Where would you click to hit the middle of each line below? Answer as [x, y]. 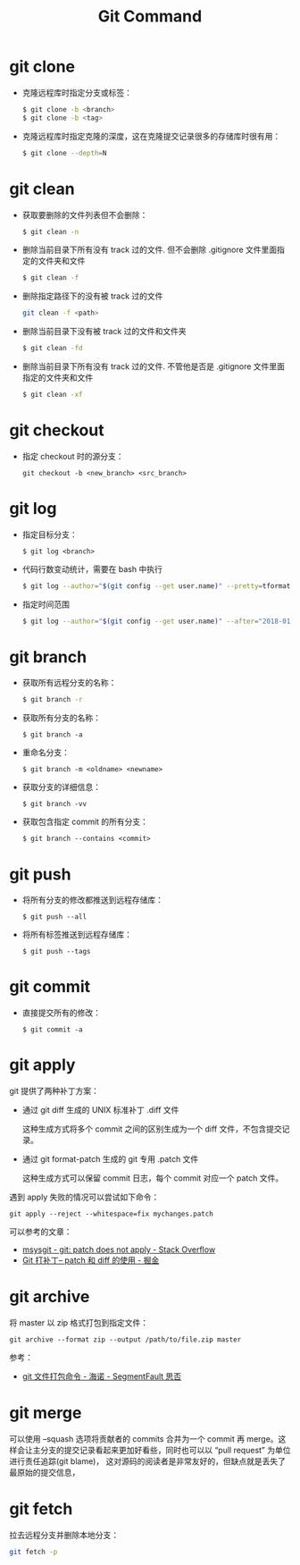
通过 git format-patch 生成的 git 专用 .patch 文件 [110, 1159]
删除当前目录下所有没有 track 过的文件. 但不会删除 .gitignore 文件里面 [150, 250]
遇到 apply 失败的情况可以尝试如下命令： [84, 1197]
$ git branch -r [52, 700]
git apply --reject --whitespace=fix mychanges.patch [112, 1214]
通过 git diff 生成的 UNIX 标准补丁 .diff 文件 [100, 1110]
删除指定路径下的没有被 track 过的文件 [92, 296]
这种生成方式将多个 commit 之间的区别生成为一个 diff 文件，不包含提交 [152, 1129]
